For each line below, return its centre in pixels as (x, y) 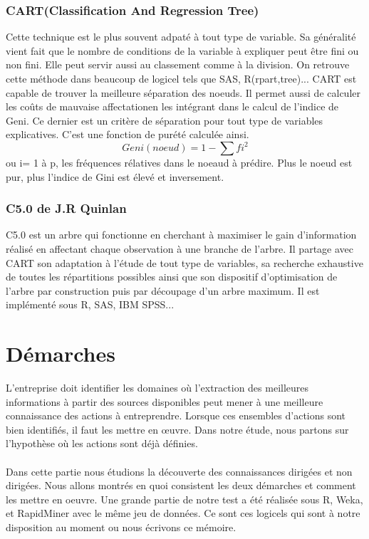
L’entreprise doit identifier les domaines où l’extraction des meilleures (157, 388)
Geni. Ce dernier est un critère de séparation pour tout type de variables (165, 120)
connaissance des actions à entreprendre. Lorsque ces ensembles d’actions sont (176, 415)
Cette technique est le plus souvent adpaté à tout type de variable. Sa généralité (181, 37)
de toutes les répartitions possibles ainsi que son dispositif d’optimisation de (172, 277)
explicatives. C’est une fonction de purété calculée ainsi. (128, 134)
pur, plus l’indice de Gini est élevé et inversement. (115, 176)
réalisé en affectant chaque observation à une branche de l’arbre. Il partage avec (180, 248)
